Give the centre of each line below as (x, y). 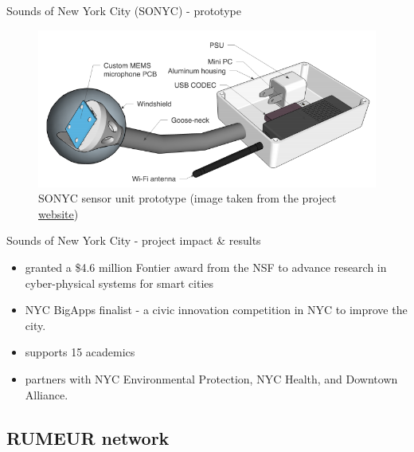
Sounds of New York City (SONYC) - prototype (124, 10)
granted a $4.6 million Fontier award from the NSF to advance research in (206, 267)
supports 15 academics (80, 352)
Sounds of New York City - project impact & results (134, 240)
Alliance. (47, 394)
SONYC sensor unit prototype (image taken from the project (187, 198)
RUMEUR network (88, 437)
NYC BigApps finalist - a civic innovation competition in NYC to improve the (216, 310)
